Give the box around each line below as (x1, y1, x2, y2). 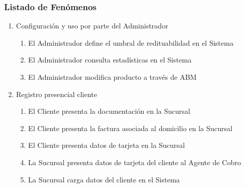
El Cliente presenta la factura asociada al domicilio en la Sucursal (28, 122, 233, 133)
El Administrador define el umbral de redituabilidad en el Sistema (28, 37, 234, 48)
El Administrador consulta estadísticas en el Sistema (28, 54, 192, 65)
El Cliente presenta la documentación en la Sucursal (28, 106, 190, 116)
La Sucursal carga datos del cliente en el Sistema (28, 174, 180, 184)
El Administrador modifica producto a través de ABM (28, 72, 197, 82)
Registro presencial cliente (16, 88, 97, 99)
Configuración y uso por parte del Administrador (16, 20, 168, 31)
